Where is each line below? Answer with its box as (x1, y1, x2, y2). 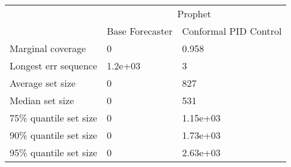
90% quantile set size (10, 128, 97, 142)
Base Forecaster (106, 24, 173, 38)
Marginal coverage (10, 41, 86, 55)
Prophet (177, 7, 211, 20)
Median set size (10, 93, 74, 107)
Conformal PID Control (182, 24, 282, 38)
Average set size (10, 76, 76, 90)
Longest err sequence (10, 59, 97, 72)
